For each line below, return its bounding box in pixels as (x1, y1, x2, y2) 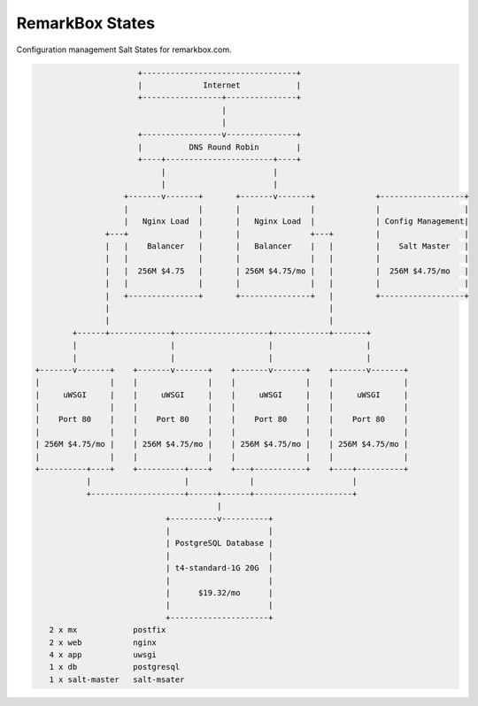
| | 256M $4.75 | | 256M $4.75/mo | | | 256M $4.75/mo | (104, 265, 469, 276)
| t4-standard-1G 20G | (165, 563, 274, 573)
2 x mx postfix (49, 625, 166, 635)
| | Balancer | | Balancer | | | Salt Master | (104, 242, 469, 251)
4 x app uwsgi (49, 649, 157, 659)
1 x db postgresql (49, 662, 181, 672)
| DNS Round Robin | (137, 142, 302, 152)
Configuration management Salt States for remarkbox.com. (16, 44, 232, 55)
